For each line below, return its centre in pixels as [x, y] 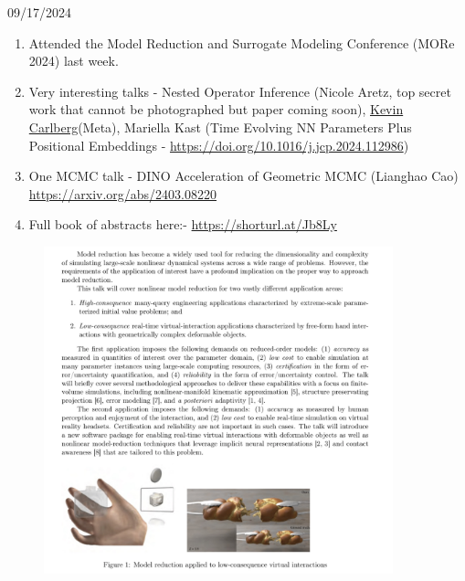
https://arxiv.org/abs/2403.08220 [123, 193]
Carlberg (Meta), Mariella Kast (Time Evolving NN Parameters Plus [220, 127]
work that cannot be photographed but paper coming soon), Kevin [216, 109]
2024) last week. [74, 61]
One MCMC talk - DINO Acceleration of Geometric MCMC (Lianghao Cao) [243, 176]
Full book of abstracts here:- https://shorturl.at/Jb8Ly [183, 224]
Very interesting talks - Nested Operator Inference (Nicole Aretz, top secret [240, 91]
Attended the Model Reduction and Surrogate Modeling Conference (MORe [242, 42]
